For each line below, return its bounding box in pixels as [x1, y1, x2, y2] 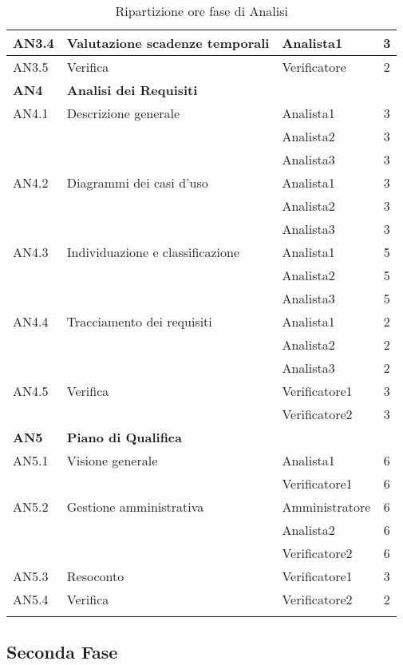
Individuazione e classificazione [66, 243, 239, 261]
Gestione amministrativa [66, 497, 204, 516]
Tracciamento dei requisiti [66, 312, 212, 331]
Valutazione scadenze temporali [66, 34, 270, 52]
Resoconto [66, 567, 124, 585]
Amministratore [282, 497, 371, 516]
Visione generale [66, 451, 158, 469]
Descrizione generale [66, 104, 180, 122]
